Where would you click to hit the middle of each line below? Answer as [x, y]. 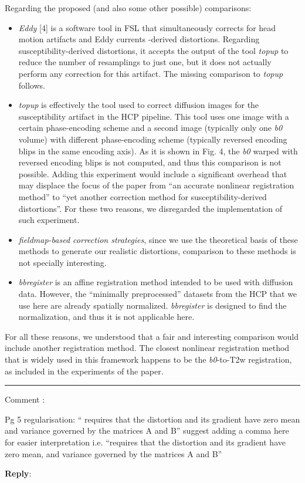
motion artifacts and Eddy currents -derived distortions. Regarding [139, 39]
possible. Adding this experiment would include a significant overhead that [153, 173]
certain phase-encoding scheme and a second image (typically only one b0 [150, 128]
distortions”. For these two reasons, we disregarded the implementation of [150, 208]
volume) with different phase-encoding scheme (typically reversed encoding [153, 139]
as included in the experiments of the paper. [84, 371]
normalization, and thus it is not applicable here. [106, 317]
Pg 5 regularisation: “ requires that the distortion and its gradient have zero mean [152, 419]
